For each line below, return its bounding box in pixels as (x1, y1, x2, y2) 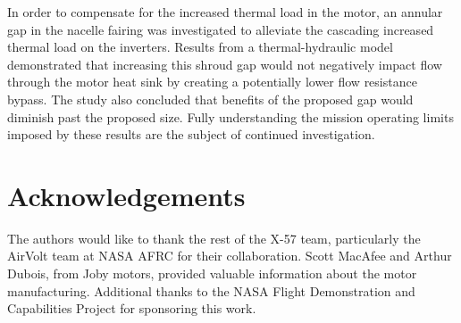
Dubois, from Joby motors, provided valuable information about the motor (7, 264, 417, 283)
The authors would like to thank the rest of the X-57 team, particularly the (7, 228, 421, 247)
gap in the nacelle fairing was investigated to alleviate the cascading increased (7, 20, 434, 38)
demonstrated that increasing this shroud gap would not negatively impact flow (7, 54, 442, 73)
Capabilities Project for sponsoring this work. (7, 299, 256, 318)
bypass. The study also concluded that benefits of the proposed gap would (7, 89, 414, 108)
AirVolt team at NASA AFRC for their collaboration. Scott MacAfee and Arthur (7, 246, 452, 265)
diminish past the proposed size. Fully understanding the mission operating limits (7, 107, 454, 126)
